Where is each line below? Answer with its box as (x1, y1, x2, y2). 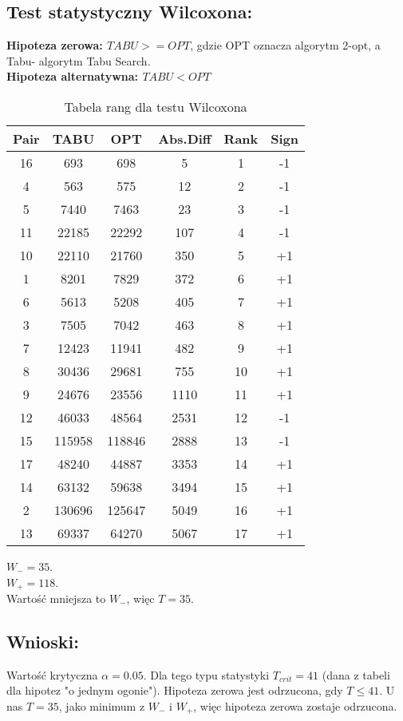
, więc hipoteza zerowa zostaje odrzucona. (193, 698, 397, 715)
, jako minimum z (58, 698, 145, 715)
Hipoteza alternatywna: (6, 68, 139, 85)
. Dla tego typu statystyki (143, 666, 270, 683)
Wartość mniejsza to (6, 590, 106, 607)
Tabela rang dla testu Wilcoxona (64, 97, 247, 116)
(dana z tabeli (322, 666, 390, 683)
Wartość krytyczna (6, 666, 98, 683)
